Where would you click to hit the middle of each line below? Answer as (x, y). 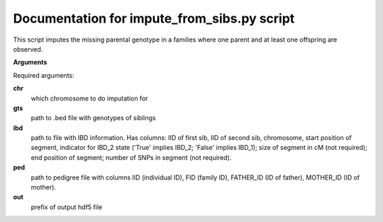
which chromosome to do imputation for (89, 98)
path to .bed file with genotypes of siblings (93, 118)
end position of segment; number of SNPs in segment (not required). (131, 157)
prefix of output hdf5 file (67, 207)
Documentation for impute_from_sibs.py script (154, 18)
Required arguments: (44, 75)
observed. (28, 49)
